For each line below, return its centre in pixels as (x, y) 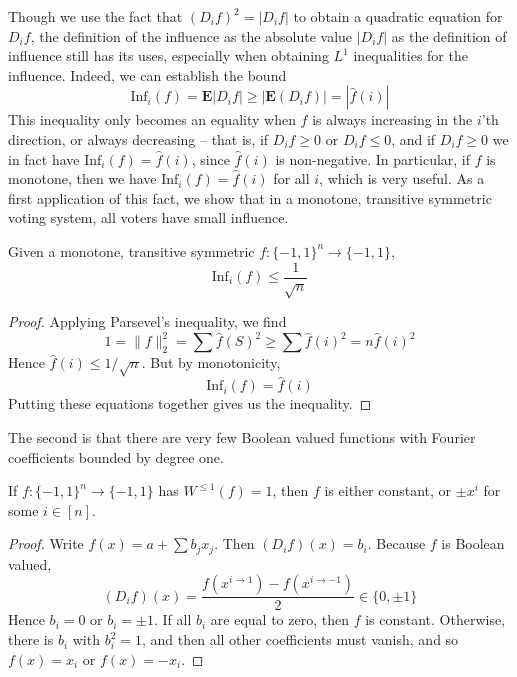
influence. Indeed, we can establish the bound (147, 74)
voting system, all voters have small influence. (148, 217)
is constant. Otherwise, (435, 619)
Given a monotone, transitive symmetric (131, 250)
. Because (396, 543)
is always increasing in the (392, 119)
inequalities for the (410, 55)
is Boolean (473, 543)
